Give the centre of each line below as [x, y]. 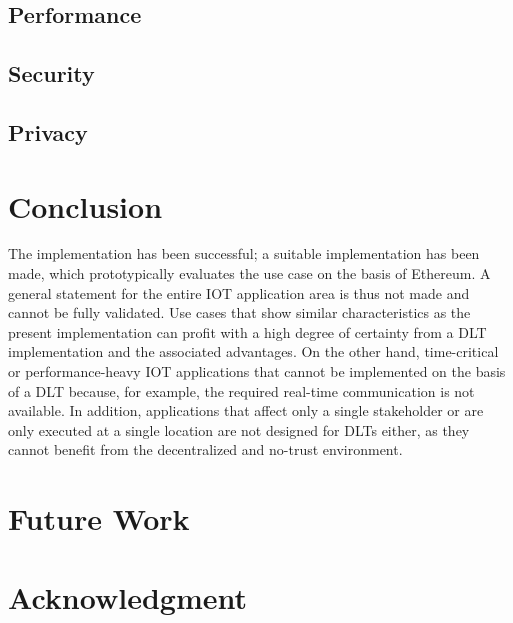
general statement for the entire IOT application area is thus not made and [239, 292]
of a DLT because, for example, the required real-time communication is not [241, 390]
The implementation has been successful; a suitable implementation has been [244, 253]
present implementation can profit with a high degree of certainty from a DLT [247, 331]
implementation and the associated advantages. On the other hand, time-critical [253, 351]
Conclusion [85, 205]
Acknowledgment [127, 596]
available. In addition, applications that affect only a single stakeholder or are [246, 410]
